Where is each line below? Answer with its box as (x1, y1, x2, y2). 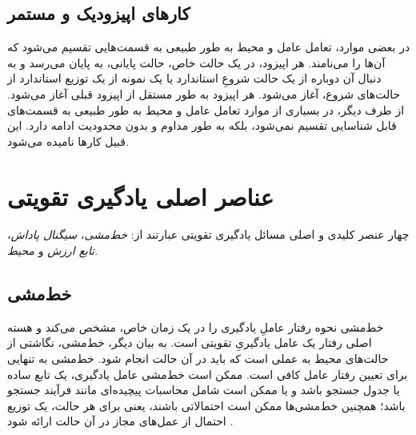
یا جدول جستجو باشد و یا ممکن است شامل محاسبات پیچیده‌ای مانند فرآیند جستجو (7, 381, 400, 398)
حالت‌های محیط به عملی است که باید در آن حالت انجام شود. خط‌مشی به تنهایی (7, 350, 389, 367)
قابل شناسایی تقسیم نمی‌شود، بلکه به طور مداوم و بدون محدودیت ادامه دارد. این (7, 117, 397, 134)
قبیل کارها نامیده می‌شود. (7, 132, 129, 149)
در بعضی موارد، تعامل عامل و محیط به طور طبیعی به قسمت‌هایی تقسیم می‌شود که (7, 38, 410, 55)
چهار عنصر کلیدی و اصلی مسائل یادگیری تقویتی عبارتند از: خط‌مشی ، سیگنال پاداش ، (7, 226, 410, 243)
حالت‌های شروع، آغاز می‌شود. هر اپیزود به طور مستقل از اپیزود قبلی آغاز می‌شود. (7, 85, 401, 102)
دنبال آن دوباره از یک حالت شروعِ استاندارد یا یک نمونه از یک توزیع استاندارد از (7, 70, 382, 87)
